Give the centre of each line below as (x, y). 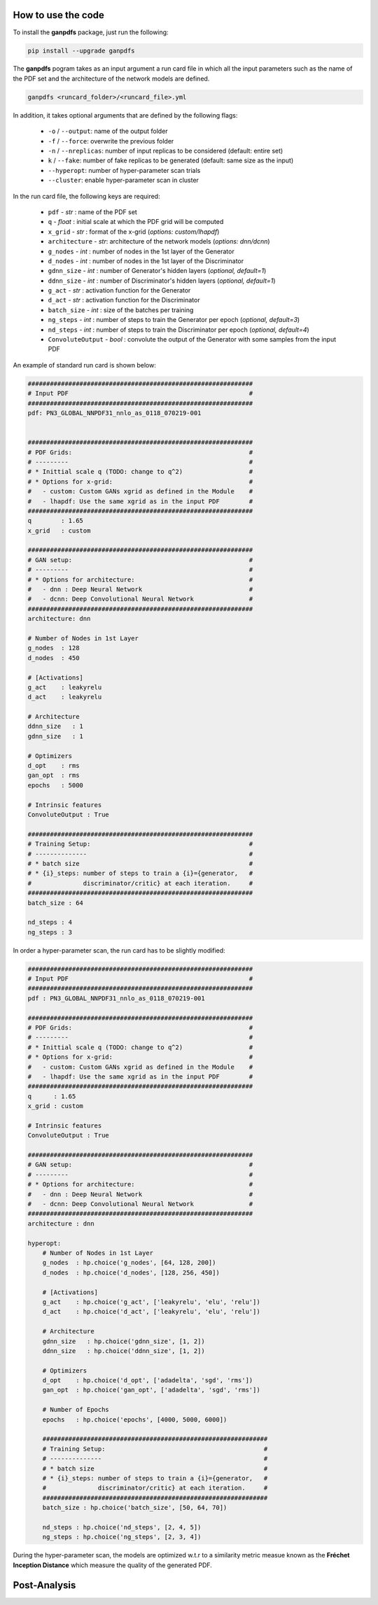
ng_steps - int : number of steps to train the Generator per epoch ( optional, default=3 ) (174, 320)
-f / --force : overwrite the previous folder (111, 141)
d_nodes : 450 (54, 658)
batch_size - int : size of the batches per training (121, 310)
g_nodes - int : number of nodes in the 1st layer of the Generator (141, 251)
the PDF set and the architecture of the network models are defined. (111, 78)
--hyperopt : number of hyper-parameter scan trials (124, 170)
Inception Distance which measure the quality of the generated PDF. (113, 1565)
